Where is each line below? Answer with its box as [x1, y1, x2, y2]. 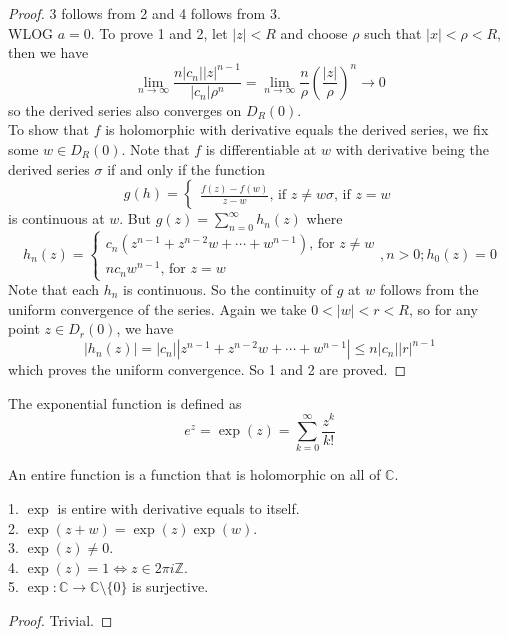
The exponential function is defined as [8, 392, 242, 413]
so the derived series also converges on [8, 99, 242, 120]
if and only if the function [107, 158, 266, 179]
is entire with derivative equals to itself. [57, 497, 300, 518]
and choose [280, 22, 348, 43]
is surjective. [132, 576, 209, 597]
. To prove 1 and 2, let [90, 22, 228, 43]
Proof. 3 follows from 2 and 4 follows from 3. [8, 3, 281, 23]
